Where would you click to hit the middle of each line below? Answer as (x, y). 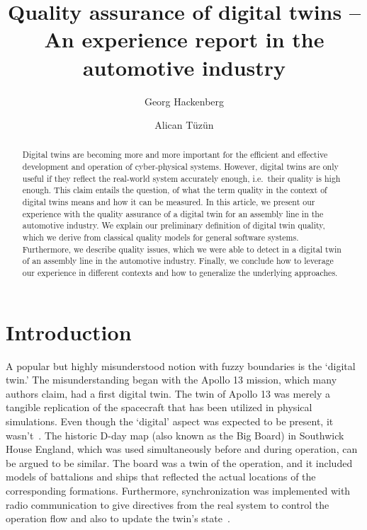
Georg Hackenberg (184, 101)
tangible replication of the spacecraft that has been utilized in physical (159, 407)
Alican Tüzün (184, 125)
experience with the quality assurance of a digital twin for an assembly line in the (173, 213)
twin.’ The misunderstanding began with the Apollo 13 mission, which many (171, 380)
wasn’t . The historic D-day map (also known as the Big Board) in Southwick (175, 435)
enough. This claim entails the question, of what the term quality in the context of (175, 190)
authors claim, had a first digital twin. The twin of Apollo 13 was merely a (168, 393)
